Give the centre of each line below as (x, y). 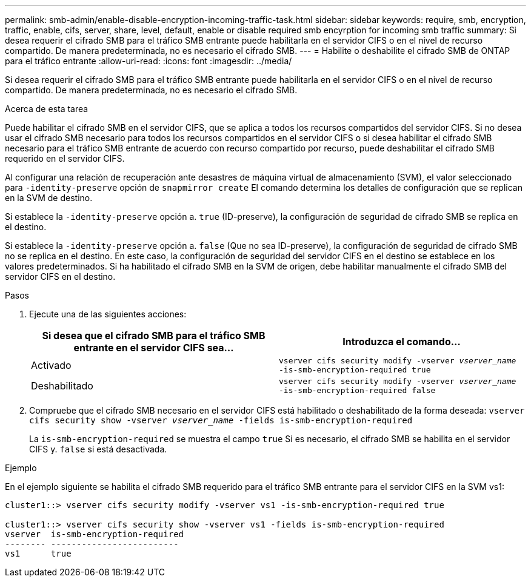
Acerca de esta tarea (47, 109)
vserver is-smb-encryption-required (95, 534)
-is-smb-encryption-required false (357, 390)
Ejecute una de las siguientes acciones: (108, 314)
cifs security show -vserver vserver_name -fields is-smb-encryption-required (221, 420)
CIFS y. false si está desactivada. (98, 449)
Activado (51, 365)
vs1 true (38, 554)
